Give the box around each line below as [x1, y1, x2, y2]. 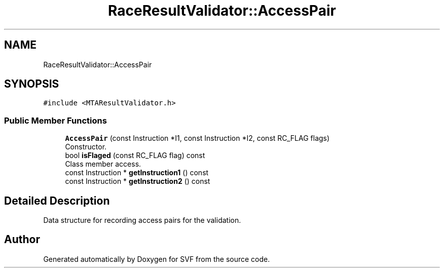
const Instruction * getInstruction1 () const [65, 168, 209, 177]
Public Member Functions [4, 115, 107, 126]
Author [4, 233, 40, 246]
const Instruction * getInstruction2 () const [65, 177, 210, 186]
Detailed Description [4, 194, 110, 207]
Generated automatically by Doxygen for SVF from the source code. [43, 254, 270, 263]
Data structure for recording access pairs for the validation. [43, 216, 241, 225]
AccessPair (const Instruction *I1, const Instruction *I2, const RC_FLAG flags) [65, 134, 330, 143]
